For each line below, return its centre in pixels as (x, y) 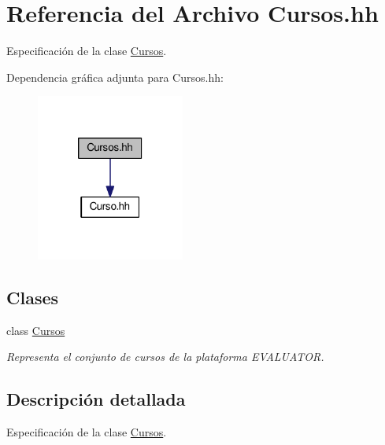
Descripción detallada (96, 399)
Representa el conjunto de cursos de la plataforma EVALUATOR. (165, 357)
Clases (33, 297)
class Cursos (36, 330)
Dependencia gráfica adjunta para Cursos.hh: (115, 77)
